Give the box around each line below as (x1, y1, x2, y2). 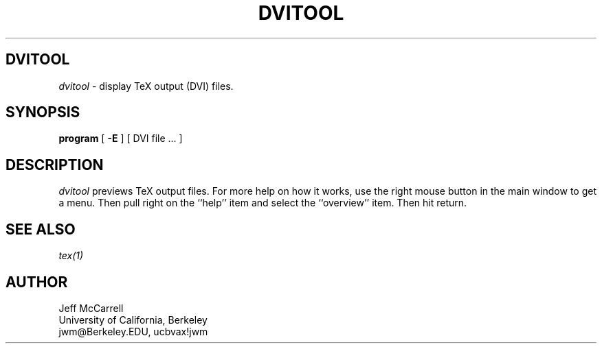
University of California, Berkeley (58, 313, 208, 326)
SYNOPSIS (5, 104, 80, 121)
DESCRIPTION (5, 156, 104, 173)
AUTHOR (5, 273, 68, 291)
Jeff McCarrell (58, 302, 124, 314)
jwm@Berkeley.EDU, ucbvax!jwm (58, 325, 208, 337)
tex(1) (58, 250, 84, 262)
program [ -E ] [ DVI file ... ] (58, 132, 183, 145)
